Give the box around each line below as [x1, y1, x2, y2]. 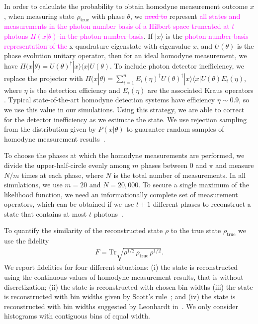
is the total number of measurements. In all [113, 169, 246, 180]
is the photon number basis [166, 30, 249, 41]
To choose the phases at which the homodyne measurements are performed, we [4, 150, 245, 161]
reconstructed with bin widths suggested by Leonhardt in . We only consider [4, 301, 238, 311]
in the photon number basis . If [60, 30, 153, 41]
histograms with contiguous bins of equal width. [4, 311, 150, 321]
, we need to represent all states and [130, 10, 241, 21]
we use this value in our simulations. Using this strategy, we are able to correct [4, 104, 245, 114]
